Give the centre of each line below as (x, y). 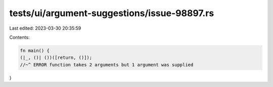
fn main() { (35, 51)
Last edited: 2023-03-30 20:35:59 (45, 28)
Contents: (19, 37)
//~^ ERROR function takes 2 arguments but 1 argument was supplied (107, 65)
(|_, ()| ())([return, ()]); (56, 58)
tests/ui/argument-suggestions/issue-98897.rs (112, 13)
